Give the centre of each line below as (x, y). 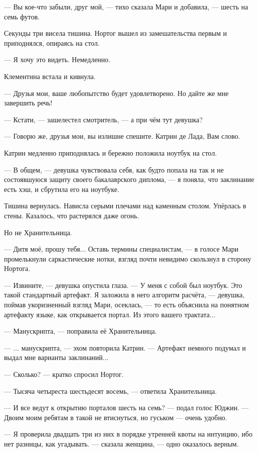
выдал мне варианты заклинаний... (56, 357)
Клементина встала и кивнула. (50, 76)
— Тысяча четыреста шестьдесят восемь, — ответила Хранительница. (111, 391)
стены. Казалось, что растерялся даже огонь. (72, 215)
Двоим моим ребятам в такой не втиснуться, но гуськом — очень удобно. (116, 417)
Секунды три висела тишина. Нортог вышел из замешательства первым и (116, 33)
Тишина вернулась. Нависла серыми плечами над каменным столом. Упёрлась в (125, 206)
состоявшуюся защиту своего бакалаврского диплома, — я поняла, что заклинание (129, 179)
